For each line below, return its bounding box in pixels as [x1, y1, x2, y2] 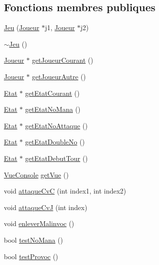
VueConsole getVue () [4, 169, 69, 179]
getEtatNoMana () [25, 104, 81, 114]
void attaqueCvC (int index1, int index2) [4, 186, 126, 196]
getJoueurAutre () [32, 71, 86, 81]
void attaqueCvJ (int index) [4, 202, 88, 212]
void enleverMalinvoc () [4, 218, 74, 229]
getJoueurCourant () [32, 55, 93, 65]
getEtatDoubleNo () [25, 137, 85, 147]
